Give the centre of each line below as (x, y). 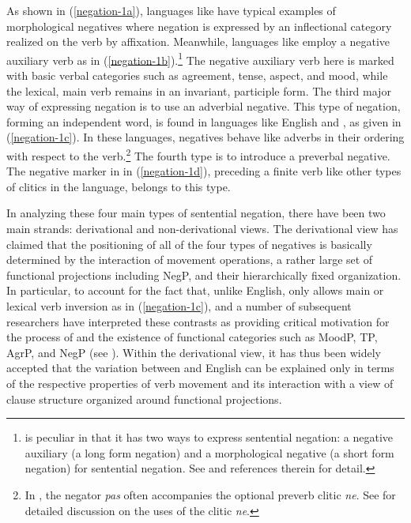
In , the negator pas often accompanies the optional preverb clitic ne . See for (210, 494)
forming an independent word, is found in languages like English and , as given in (204, 121)
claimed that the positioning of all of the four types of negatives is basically (189, 244)
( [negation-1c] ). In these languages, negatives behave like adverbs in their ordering (205, 137)
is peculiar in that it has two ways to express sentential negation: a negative (209, 437)
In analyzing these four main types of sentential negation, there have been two (196, 213)
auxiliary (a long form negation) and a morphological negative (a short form (209, 452)
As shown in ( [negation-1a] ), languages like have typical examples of (171, 10)
